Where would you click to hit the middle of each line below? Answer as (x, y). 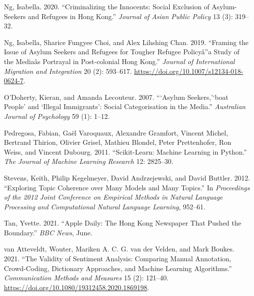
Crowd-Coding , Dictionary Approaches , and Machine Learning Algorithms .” (118, 268)
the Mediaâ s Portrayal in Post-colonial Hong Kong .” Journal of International (119, 61)
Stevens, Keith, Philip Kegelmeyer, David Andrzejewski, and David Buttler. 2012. (127, 177)
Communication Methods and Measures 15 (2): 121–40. (86, 278)
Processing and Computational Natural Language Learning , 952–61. (105, 206)
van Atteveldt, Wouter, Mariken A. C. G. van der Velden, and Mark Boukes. (119, 249)
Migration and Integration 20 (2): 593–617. (68, 71)
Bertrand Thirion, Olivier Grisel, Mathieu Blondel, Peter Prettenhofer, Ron (118, 142)
